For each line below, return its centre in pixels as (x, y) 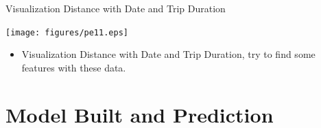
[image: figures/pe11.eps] (67, 32)
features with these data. (74, 67)
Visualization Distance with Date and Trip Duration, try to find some (168, 54)
